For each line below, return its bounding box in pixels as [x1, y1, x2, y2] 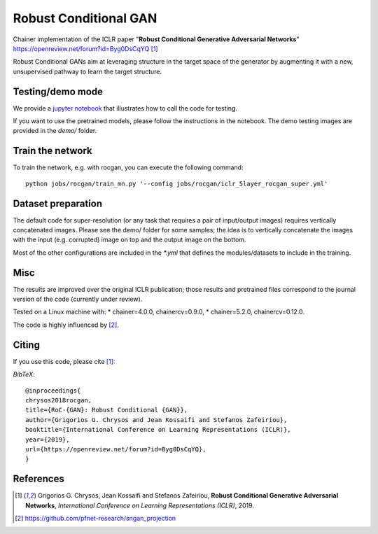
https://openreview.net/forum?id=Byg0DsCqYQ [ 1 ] [13, 44, 158, 52]
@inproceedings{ [25, 386, 81, 395]
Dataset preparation [13, 197, 103, 209]
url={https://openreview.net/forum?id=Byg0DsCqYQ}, [25, 445, 206, 453]
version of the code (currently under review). [13, 295, 143, 304]
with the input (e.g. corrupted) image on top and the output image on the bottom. [13, 235, 246, 244]
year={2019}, [25, 435, 70, 444]
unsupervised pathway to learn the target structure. [13, 67, 162, 76]
